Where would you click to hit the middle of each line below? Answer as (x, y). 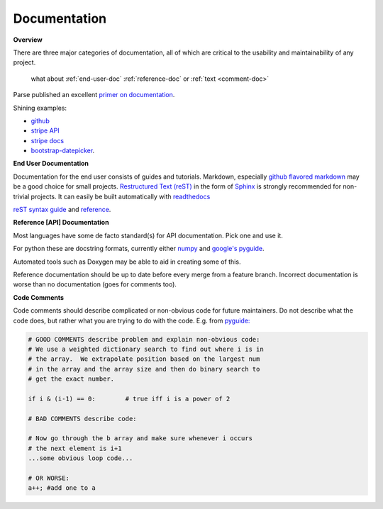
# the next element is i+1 (75, 448)
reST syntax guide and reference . (62, 210)
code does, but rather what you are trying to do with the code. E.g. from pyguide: (132, 320)
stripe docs (47, 140)
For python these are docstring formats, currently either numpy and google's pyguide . (139, 249)
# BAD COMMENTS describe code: (83, 419)
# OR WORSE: (49, 478)
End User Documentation (51, 164)
